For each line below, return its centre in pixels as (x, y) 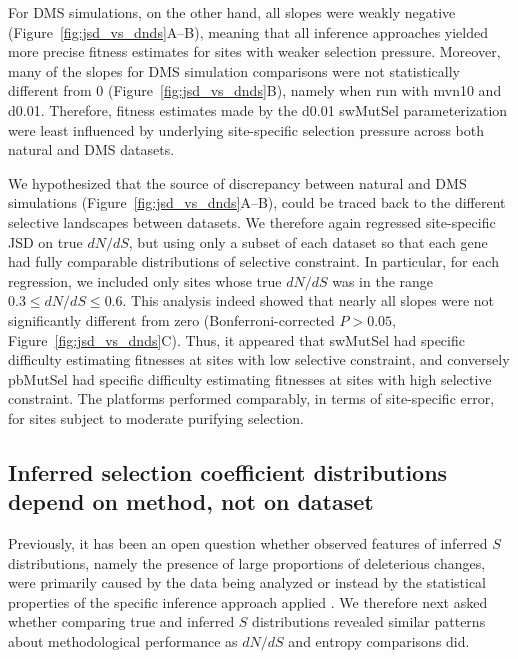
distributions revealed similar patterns (369, 621)
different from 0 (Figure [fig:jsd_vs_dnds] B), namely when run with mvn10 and (255, 90)
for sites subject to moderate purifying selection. (156, 417)
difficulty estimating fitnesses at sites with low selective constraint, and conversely (259, 359)
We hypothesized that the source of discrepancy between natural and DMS (237, 182)
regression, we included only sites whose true (145, 280)
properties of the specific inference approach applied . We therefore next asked (248, 601)
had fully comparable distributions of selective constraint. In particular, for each (253, 261)
